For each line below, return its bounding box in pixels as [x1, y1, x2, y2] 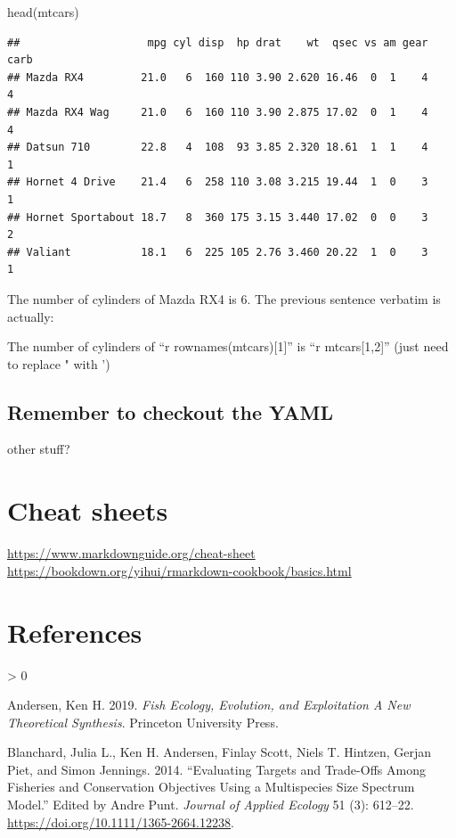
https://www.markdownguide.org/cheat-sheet [7, 544, 256, 563]
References [7, 613, 142, 650]
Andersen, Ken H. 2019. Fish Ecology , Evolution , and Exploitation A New [7, 695, 411, 714]
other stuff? [7, 440, 70, 458]
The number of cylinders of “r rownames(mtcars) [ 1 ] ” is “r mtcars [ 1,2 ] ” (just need [7, 337, 449, 356]
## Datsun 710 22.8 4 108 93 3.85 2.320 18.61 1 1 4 [7, 141, 428, 154]
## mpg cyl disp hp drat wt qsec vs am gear [7, 36, 428, 49]
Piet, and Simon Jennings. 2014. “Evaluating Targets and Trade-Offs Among [7, 760, 426, 778]
